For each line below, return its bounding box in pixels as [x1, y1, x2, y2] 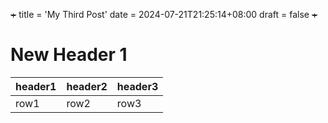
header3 [116, 79, 159, 93]
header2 [66, 79, 108, 93]
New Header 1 [10, 44, 128, 66]
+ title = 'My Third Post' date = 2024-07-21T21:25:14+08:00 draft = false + [10, 9, 318, 20]
